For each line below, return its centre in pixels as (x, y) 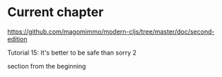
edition (17, 38)
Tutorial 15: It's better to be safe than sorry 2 (72, 52)
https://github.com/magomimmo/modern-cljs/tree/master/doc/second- (111, 31)
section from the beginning (47, 66)
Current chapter (55, 12)
